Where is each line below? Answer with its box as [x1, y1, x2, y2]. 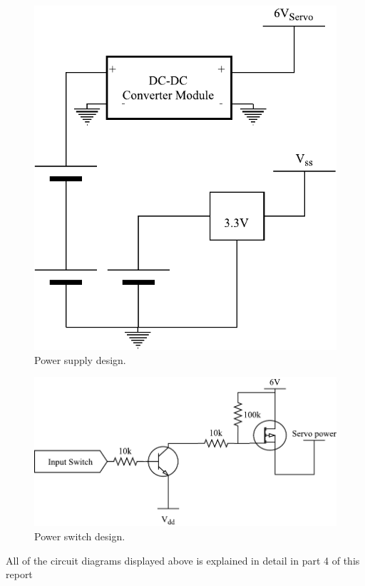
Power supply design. [34, 352, 126, 367]
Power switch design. [34, 529, 125, 544]
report [6, 567, 33, 582]
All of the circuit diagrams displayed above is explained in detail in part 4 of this [6, 552, 360, 567]
